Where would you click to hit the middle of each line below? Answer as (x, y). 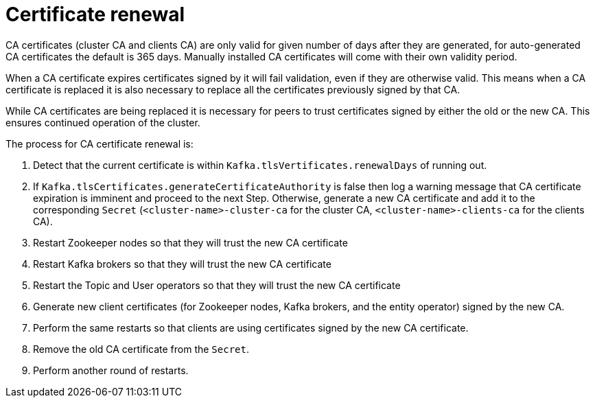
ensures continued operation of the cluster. (103, 122)
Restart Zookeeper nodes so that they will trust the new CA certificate (190, 242)
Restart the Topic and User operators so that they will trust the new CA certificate (217, 285)
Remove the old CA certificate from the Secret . (141, 349)
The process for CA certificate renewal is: (100, 143)
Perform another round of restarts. (111, 370)
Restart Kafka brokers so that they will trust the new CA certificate (182, 264)
